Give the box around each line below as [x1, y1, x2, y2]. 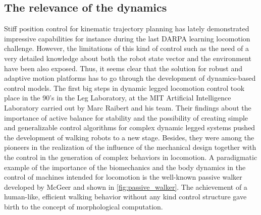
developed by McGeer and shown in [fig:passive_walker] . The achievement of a [4, 181, 247, 192]
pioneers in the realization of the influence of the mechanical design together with [4, 142, 256, 152]
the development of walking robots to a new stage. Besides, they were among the [4, 132, 254, 142]
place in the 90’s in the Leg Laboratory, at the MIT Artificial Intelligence [4, 92, 231, 103]
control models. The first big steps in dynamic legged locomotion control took [4, 82, 245, 93]
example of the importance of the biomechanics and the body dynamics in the [4, 162, 246, 172]
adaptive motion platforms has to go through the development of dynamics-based [4, 73, 256, 83]
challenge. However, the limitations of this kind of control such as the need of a [4, 43, 249, 53]
